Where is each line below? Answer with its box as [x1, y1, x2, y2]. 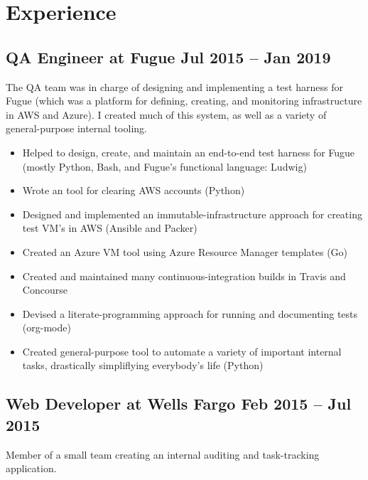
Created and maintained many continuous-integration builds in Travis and [22, 268, 346, 283]
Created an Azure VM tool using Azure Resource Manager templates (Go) [22, 244, 348, 259]
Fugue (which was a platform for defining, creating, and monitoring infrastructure [6, 93, 362, 108]
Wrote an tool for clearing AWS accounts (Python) [22, 183, 245, 198]
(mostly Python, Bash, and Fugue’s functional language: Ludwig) [22, 159, 307, 174]
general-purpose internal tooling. [6, 121, 147, 136]
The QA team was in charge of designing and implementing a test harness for [6, 79, 343, 94]
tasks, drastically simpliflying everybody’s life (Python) [22, 358, 264, 373]
